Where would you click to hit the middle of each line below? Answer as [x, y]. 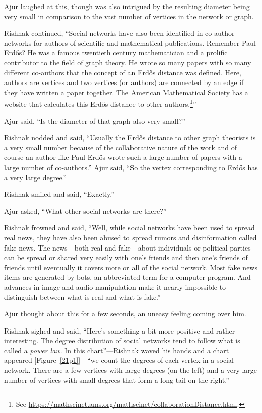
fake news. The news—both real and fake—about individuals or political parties [127, 247]
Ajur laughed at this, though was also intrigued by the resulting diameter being [127, 6]
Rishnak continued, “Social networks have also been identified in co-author [119, 33]
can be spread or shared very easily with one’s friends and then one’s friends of [126, 257]
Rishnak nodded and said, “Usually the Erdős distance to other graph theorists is [130, 138]
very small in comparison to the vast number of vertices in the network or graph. [129, 16]
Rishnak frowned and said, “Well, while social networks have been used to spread [129, 228]
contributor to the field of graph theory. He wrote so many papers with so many [128, 62]
